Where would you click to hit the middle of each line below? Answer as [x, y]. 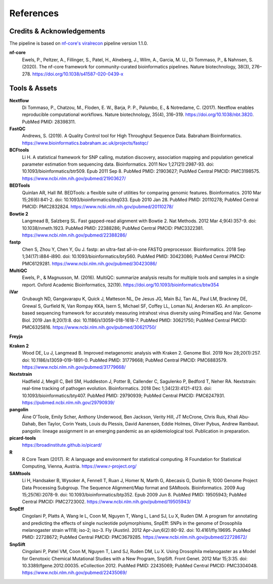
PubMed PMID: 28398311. [49, 122]
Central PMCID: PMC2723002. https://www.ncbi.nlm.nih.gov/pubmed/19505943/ [106, 502]
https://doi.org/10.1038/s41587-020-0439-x [78, 74]
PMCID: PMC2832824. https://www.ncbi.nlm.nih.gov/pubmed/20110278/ [98, 207]
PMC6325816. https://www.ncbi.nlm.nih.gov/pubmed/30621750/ [89, 327]
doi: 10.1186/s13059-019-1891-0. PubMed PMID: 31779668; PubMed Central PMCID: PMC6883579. [125, 360]
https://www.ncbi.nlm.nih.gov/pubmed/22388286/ [75, 235]
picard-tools [23, 438]
